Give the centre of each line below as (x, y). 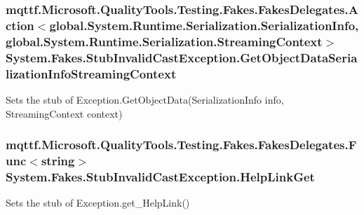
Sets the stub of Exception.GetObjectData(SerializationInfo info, (145, 99)
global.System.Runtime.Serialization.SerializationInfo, (204, 25)
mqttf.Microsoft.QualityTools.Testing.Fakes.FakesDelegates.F (181, 145)
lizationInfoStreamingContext (91, 73)
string (58, 160)
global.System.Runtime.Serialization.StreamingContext (164, 41)
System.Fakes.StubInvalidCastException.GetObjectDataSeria (182, 57)
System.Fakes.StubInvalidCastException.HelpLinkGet (160, 176)
